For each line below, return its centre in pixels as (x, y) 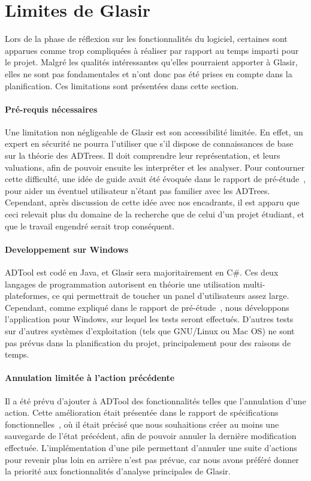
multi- (254, 284)
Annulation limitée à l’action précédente (90, 378)
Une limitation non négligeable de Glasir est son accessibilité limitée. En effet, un (154, 131)
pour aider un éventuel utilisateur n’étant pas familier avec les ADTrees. (138, 190)
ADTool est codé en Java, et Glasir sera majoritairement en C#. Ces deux (142, 272)
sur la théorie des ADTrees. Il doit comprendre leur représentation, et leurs (143, 155)
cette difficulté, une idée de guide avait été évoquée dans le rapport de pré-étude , (155, 179)
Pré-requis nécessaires (51, 109)
